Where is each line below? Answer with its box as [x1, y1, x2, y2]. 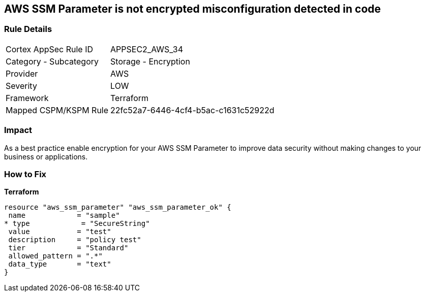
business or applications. [4, 152, 88, 161]
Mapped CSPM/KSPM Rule [6, 105, 109, 115]
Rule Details [4, 24, 52, 35]
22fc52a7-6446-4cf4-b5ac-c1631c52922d [110, 105, 275, 115]
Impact [4, 125, 33, 136]
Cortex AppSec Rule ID [6, 44, 94, 54]
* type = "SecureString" [4, 219, 150, 228]
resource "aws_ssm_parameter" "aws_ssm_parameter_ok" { [4, 203, 231, 212]
